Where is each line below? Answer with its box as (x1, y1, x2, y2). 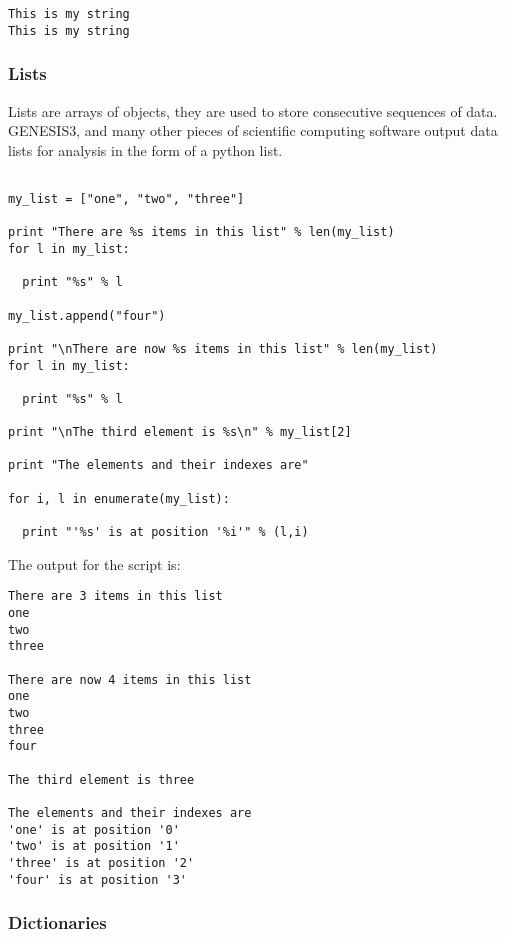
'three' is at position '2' (8, 855, 195, 870)
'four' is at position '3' (8, 872, 187, 887)
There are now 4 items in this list (8, 672, 252, 687)
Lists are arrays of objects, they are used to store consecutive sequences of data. (8, 100, 498, 121)
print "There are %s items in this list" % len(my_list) (8, 225, 395, 240)
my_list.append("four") (8, 308, 166, 323)
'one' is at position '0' (8, 822, 180, 837)
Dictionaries (8, 910, 107, 935)
